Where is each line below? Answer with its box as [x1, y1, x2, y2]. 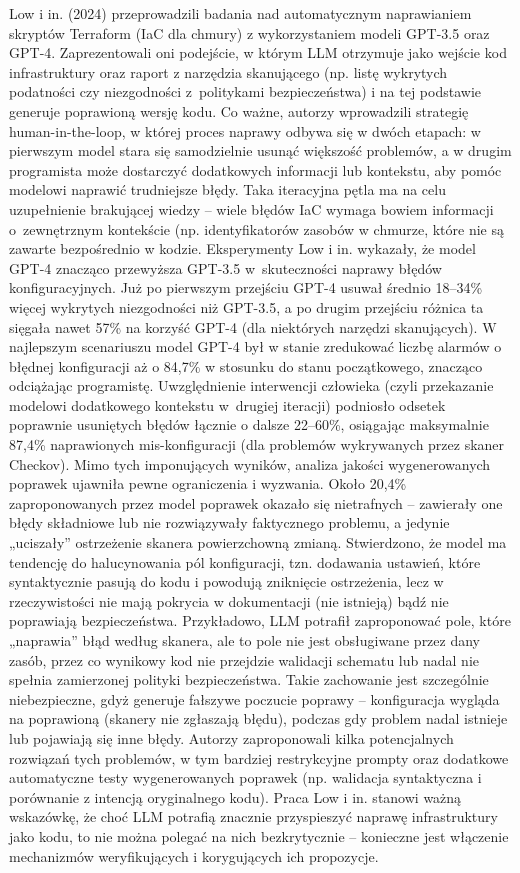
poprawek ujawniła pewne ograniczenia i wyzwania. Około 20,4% [9, 473, 407, 494]
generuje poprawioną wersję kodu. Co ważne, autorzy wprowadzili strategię [9, 100, 469, 121]
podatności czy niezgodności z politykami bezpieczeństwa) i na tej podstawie [9, 81, 482, 102]
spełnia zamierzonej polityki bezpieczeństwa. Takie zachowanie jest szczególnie [9, 669, 489, 690]
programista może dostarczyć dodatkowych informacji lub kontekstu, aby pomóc [9, 159, 502, 180]
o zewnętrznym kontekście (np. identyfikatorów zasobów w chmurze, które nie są [9, 218, 504, 239]
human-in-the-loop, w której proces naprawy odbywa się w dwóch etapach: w [9, 120, 481, 141]
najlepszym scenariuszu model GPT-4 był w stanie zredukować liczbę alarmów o [9, 336, 502, 357]
